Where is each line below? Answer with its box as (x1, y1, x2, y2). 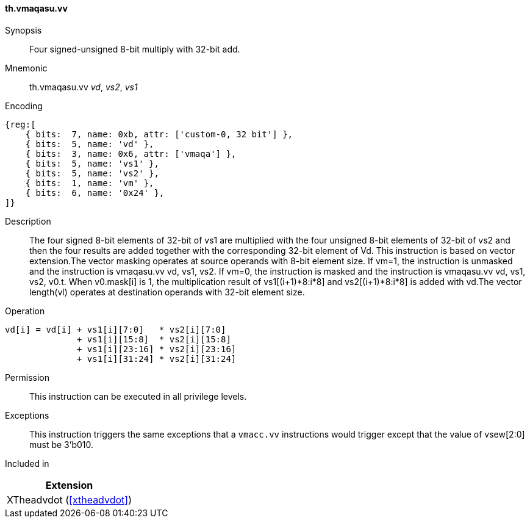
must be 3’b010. (29, 439, 94, 450)
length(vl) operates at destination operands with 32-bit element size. (29, 286, 305, 297)
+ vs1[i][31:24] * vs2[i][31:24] (77, 353, 237, 364)
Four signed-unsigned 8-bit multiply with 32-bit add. (29, 43, 240, 54)
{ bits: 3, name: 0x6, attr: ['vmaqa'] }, (25, 148, 237, 159)
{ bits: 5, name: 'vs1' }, (25, 158, 159, 168)
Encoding (5, 100, 43, 111)
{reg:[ (5, 119, 36, 129)
